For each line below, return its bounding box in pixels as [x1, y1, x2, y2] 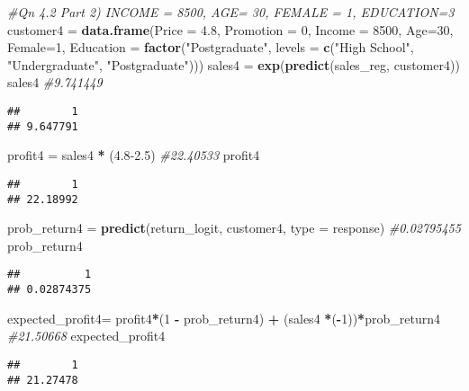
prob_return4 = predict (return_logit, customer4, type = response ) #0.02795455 [7, 218, 461, 237]
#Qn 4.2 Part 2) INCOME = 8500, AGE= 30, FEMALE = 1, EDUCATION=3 [7, 3, 455, 21]
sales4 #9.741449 [7, 73, 103, 92]
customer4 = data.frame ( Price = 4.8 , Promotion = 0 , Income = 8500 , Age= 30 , [7, 20, 454, 39]
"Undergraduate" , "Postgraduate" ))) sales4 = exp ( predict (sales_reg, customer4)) [7, 55, 460, 74]
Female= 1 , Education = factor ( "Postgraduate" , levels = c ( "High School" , [7, 38, 414, 57]
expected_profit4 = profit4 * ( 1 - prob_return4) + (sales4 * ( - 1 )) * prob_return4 [7, 308, 440, 327]
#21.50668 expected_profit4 [7, 326, 166, 345]
